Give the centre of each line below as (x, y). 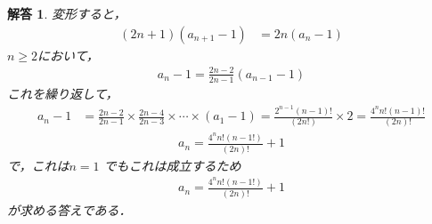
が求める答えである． (69, 209)
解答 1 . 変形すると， (67, 13)
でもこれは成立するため (172, 165)
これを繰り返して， (63, 93)
